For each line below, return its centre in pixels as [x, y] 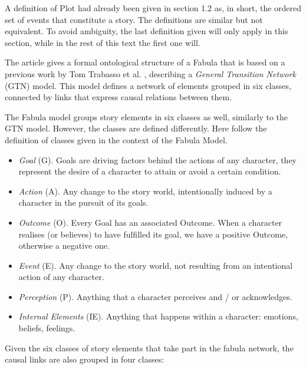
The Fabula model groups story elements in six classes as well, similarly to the [147, 116]
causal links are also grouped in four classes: [85, 359]
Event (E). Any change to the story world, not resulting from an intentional [156, 265]
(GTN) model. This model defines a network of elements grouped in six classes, [148, 85]
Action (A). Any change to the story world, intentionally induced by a [145, 191]
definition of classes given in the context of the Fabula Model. [116, 139]
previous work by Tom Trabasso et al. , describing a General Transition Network [150, 73]
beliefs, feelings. [47, 328]
